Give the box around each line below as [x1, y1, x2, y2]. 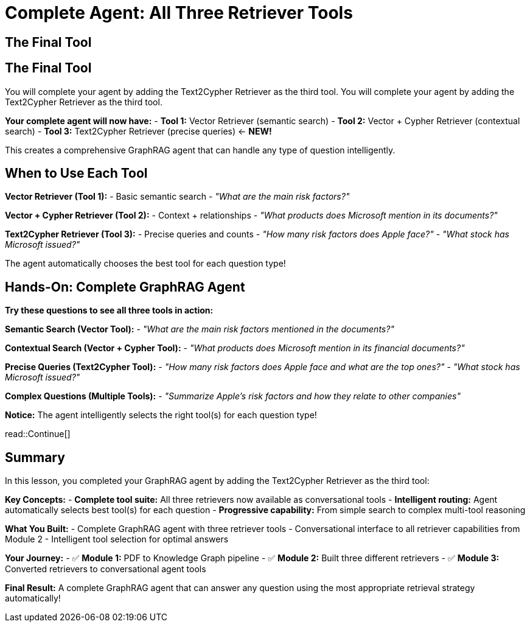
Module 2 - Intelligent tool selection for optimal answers [5, 534, 229, 545]
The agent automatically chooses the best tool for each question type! [5, 258, 286, 269]
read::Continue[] [5, 429, 71, 440]
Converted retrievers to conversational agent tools [5, 564, 206, 575]
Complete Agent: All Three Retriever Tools [5, 2, 353, 23]
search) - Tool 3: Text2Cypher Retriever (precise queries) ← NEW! [5, 125, 272, 136]
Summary [5, 449, 65, 465]
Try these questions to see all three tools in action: [5, 305, 214, 316]
